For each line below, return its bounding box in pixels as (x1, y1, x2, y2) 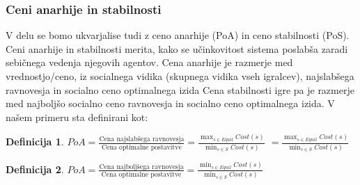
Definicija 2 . (6, 161, 64, 176)
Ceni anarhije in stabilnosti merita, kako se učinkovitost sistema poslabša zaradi (6, 41, 348, 56)
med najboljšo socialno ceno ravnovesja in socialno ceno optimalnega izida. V (6, 96, 335, 111)
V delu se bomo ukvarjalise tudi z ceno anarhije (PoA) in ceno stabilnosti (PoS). (6, 28, 350, 42)
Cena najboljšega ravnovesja (99, 163, 184, 170)
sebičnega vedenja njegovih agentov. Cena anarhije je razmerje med (6, 55, 293, 70)
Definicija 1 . (6, 134, 64, 149)
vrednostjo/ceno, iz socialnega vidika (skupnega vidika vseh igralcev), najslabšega (6, 69, 354, 83)
